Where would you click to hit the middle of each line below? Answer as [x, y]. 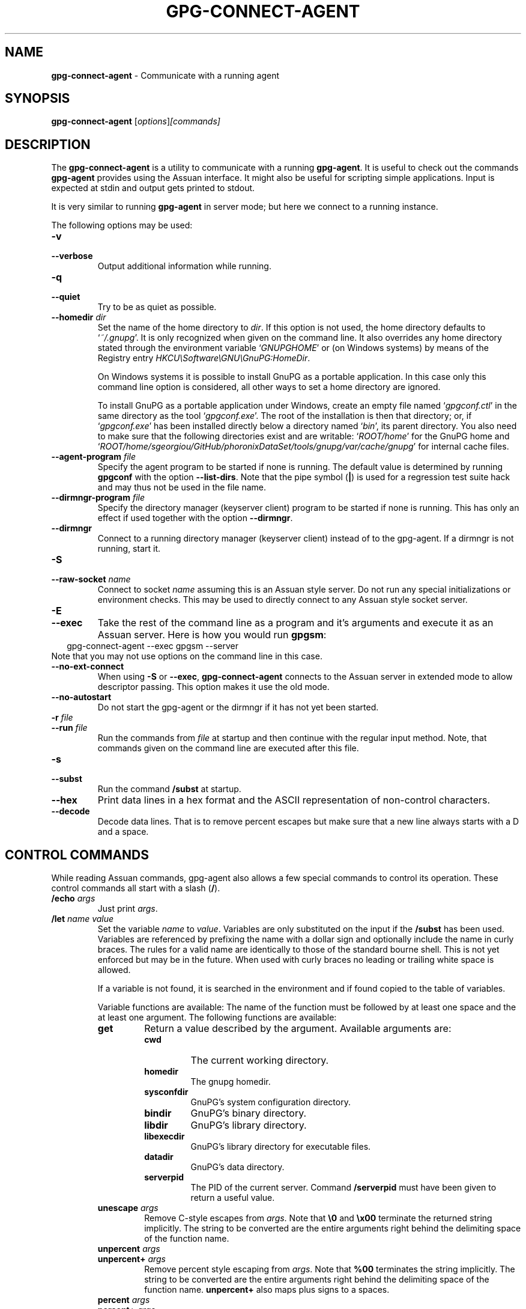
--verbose [72, 256]
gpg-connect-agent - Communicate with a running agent [165, 75]
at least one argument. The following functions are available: [217, 1018]
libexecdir [165, 1137]
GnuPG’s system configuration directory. [271, 1102]
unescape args [128, 1208]
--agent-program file [94, 457]
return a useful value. [233, 1198]
